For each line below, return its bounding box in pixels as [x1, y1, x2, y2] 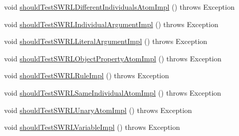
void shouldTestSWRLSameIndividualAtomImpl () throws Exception [4, 87, 222, 98]
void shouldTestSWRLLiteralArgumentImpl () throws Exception [4, 36, 208, 47]
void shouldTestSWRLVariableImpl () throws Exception [4, 122, 180, 132]
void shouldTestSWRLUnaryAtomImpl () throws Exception [4, 104, 192, 115]
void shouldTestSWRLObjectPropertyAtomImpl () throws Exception [4, 53, 222, 63]
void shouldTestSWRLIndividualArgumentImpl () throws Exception [4, 18, 218, 29]
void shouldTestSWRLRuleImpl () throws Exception [4, 70, 169, 81]
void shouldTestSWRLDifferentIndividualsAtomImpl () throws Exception [4, 2, 235, 12]
